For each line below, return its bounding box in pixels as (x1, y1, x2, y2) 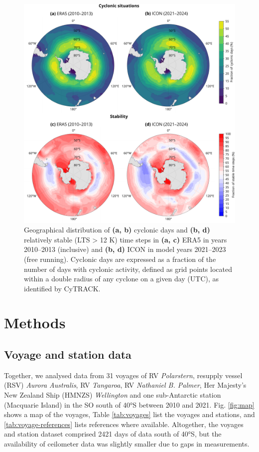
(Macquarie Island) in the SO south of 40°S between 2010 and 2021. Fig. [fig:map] (4, 399, 255, 410)
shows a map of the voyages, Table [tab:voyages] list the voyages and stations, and (4, 409, 255, 420)
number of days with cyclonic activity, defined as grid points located (24, 263, 232, 274)
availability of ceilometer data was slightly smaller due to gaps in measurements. (4, 439, 250, 449)
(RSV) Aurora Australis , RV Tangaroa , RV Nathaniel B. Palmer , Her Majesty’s (4, 380, 247, 390)
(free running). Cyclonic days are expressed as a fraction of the (24, 253, 216, 264)
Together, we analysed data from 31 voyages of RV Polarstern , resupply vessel (4, 370, 243, 380)
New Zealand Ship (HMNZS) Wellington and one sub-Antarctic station (4, 390, 221, 400)
